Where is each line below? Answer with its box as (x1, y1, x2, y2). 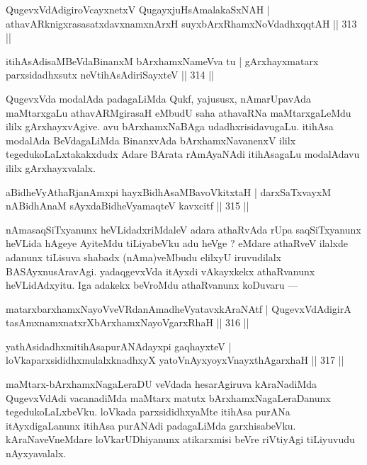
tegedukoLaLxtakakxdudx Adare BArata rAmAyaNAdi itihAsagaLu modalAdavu (6, 147, 360, 161)
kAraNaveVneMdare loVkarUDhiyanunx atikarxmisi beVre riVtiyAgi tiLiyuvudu (6, 432, 355, 447)
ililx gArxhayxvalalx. (6, 160, 96, 175)
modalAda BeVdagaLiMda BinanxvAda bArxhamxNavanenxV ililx (6, 132, 296, 147)
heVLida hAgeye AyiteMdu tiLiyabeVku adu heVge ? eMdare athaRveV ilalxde (6, 236, 348, 251)
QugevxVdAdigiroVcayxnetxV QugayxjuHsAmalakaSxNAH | (6, 2, 270, 16)
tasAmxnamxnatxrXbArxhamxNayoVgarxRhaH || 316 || (6, 315, 249, 330)
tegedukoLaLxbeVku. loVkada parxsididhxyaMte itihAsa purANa (6, 404, 290, 419)
